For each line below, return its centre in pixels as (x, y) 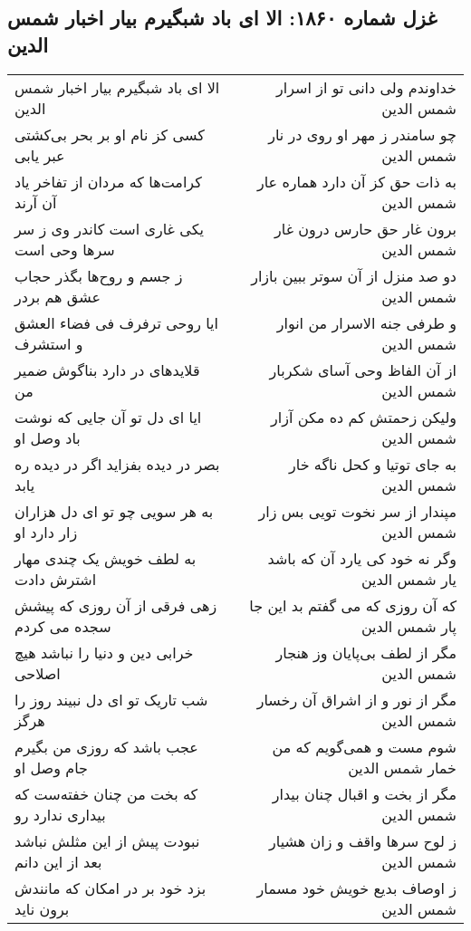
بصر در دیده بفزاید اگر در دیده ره (117, 464)
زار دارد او (46, 532)
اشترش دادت (56, 579)
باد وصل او (48, 437)
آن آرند (36, 202)
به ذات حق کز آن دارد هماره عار (356, 181)
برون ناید (42, 908)
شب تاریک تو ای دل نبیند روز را (111, 699)
